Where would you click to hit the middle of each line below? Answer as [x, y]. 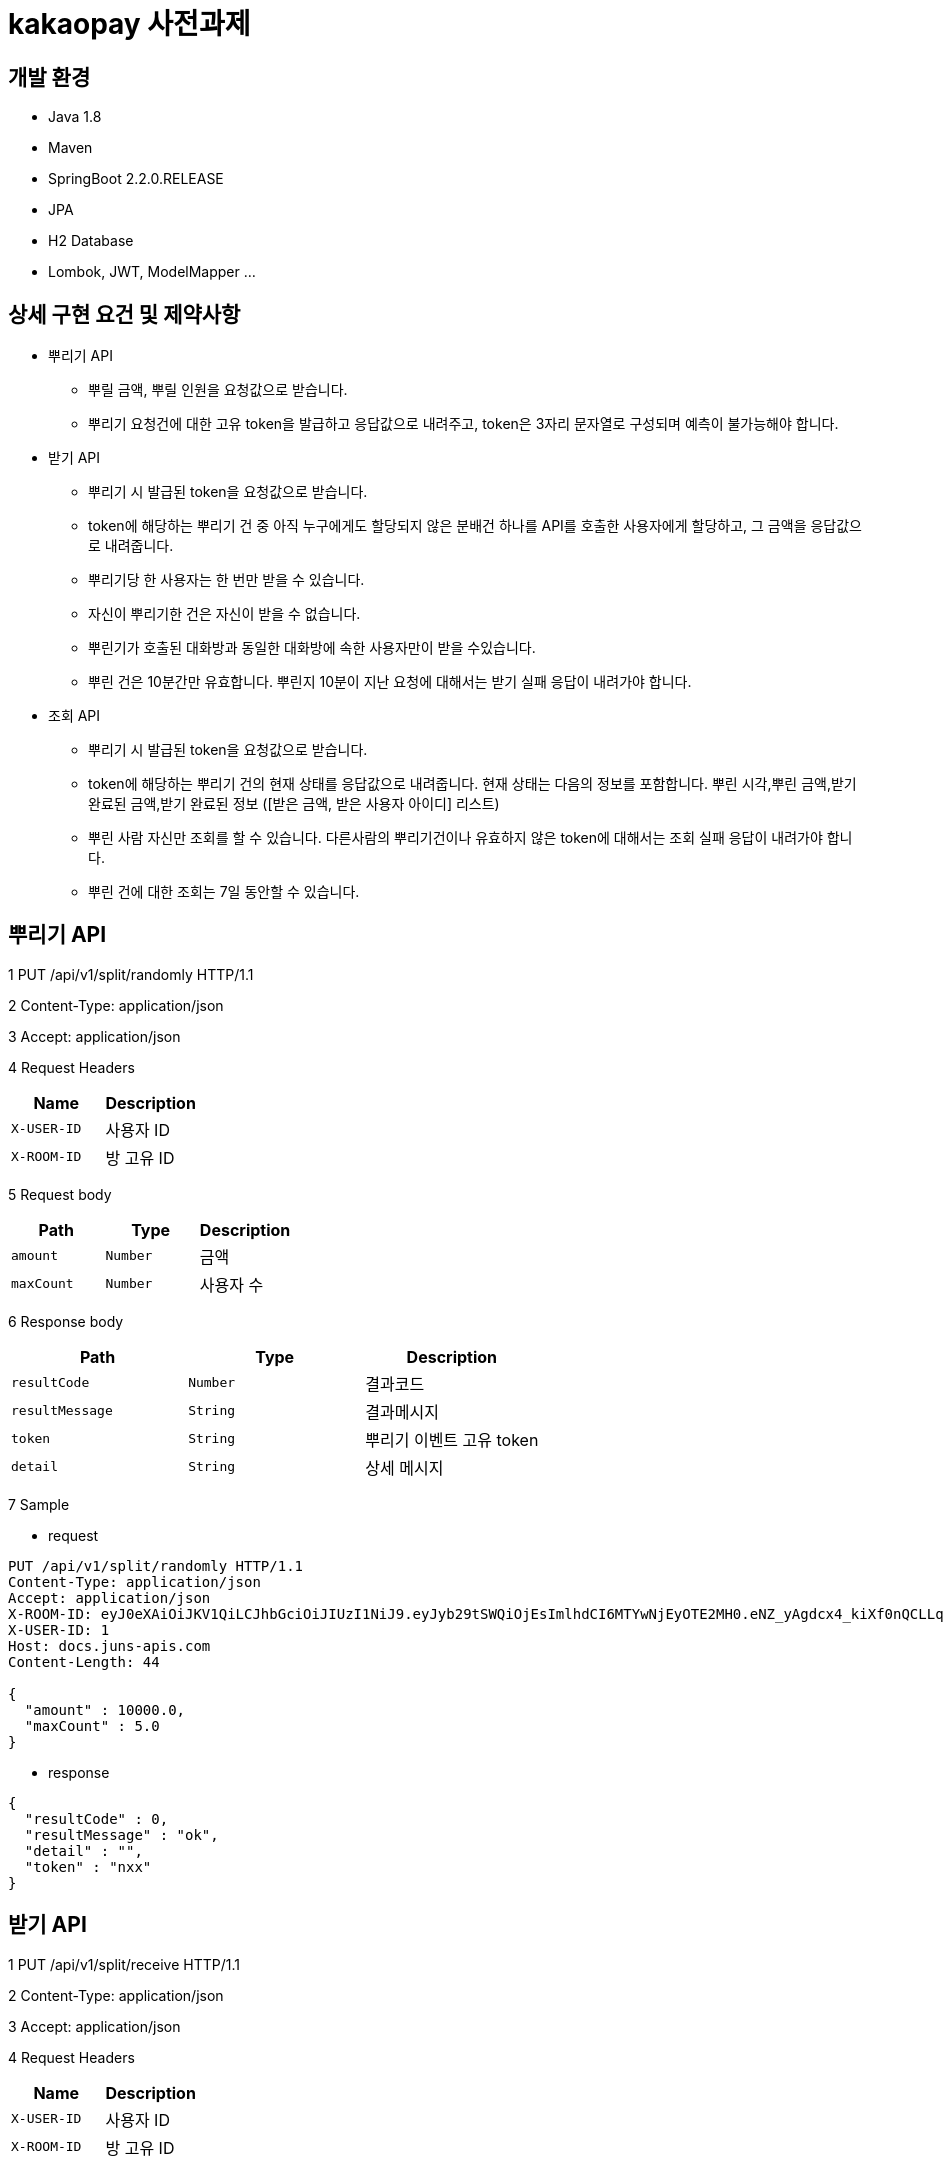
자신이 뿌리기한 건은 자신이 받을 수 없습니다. [224, 614]
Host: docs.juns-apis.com [109, 1645]
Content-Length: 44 [84, 1661]
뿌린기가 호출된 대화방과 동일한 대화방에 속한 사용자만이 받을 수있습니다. [312, 648]
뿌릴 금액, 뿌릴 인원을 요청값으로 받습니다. [218, 390]
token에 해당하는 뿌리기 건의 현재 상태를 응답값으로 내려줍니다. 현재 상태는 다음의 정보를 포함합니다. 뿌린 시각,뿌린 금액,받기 [472, 784]
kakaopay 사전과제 [129, 24]
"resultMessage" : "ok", [121, 1834]
